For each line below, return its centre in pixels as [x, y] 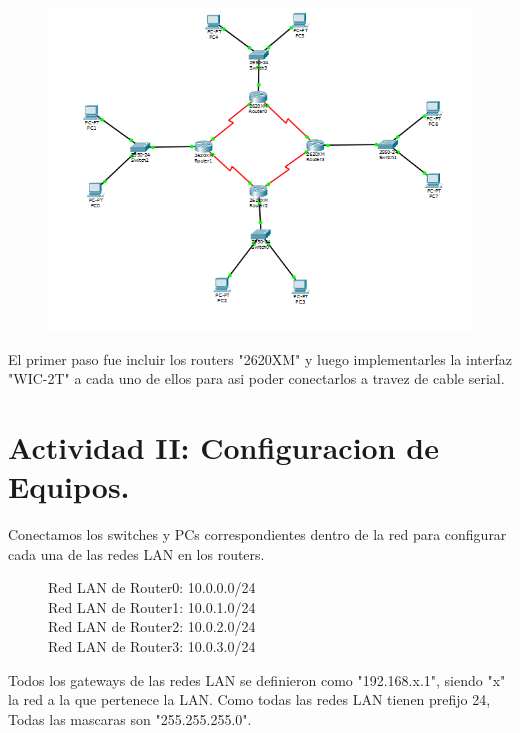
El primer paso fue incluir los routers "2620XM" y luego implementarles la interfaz [260, 358]
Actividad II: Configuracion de [223, 446]
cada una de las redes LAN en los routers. [136, 553]
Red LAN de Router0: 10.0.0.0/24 [152, 587]
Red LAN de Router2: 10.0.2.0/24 [152, 626]
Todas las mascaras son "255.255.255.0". [130, 718]
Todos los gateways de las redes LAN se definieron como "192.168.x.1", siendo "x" [257, 679]
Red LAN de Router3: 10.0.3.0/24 [152, 646]
